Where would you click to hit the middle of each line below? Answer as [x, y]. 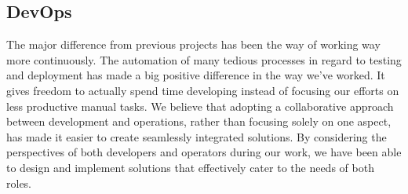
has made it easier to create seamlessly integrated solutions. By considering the [197, 136]
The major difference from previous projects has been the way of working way [193, 44]
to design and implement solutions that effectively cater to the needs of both [190, 167]
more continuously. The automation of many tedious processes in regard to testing [204, 59]
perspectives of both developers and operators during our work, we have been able [204, 152]
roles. [19, 183]
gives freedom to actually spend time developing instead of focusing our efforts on [203, 90]
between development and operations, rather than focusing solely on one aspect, [199, 121]
